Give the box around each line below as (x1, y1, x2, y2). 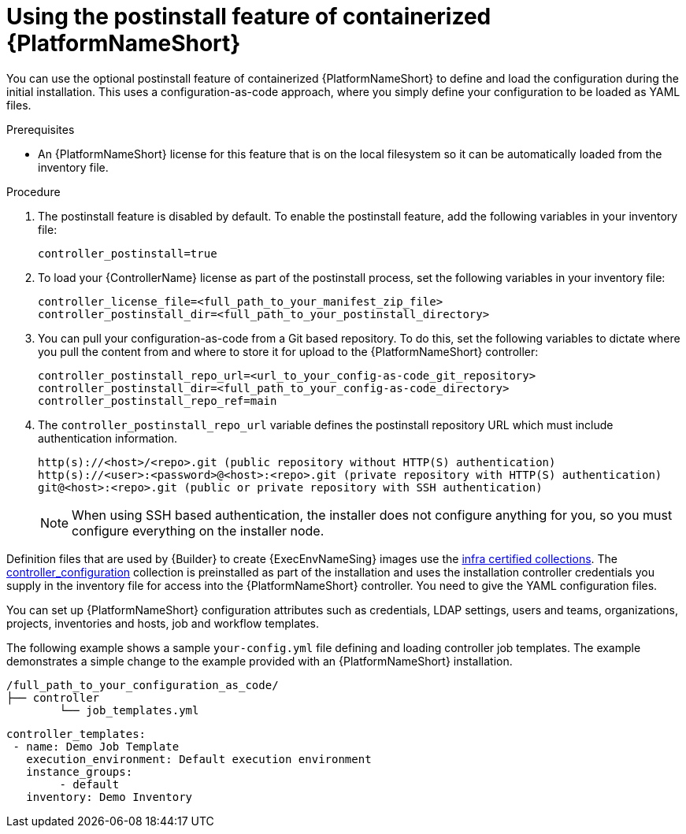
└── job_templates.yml (59, 703, 199, 717)
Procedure (6, 184, 61, 198)
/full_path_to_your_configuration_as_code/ (6, 678, 279, 691)
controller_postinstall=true (38, 246, 217, 260)
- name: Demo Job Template (13, 739, 180, 753)
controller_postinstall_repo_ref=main (38, 394, 277, 407)
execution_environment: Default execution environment (26, 752, 372, 765)
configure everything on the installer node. (72, 522, 324, 539)
